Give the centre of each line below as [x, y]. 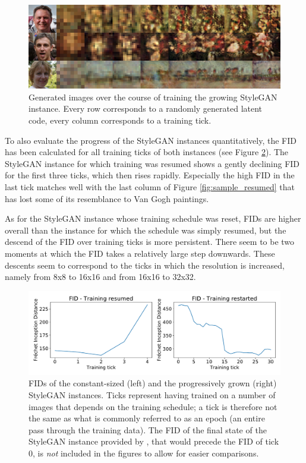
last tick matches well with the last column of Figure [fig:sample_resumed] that [150, 186]
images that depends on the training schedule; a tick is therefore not [153, 406]
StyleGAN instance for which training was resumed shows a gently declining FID [152, 163]
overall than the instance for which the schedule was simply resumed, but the [146, 230]
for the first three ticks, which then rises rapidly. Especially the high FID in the [150, 175]
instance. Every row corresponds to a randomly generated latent [146, 108]
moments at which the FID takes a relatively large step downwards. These [140, 253]
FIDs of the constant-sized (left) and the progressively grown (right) [153, 383]
